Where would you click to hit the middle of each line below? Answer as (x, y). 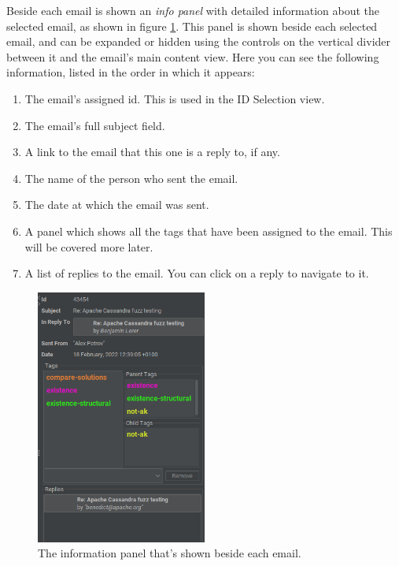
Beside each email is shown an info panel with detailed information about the (193, 10)
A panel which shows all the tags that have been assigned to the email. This (209, 231)
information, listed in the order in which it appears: (131, 72)
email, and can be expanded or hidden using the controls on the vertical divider (199, 41)
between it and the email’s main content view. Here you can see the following (193, 56)
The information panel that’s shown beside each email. (170, 553)
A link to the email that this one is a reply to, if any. (152, 152)
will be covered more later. (89, 246)
